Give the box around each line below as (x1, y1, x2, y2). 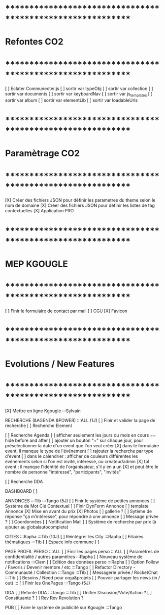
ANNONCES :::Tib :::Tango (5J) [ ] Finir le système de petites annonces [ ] (5, 498, 155, 504)
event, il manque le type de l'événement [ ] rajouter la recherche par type (5, 448, 154, 454)
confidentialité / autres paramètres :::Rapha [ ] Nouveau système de (5, 554, 143, 560)
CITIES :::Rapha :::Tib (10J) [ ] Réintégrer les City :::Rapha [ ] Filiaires (5, 534, 144, 540)
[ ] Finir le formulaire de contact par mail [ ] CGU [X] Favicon (5, 308, 128, 314)
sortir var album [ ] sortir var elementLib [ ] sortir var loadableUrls (5, 97, 138, 103)
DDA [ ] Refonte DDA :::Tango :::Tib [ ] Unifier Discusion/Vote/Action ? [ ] (5, 590, 152, 596)
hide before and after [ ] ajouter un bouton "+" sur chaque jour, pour (5, 437, 144, 443)
